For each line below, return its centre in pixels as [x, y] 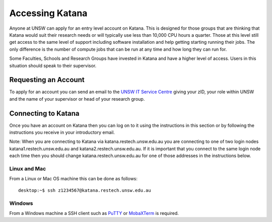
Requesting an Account [47, 80]
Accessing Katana [48, 13]
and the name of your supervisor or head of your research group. [77, 99]
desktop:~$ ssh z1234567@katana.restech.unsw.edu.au [85, 190]
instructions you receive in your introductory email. [62, 132]
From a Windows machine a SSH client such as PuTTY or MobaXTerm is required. [94, 213]
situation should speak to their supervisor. [53, 65]
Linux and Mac [28, 169]
